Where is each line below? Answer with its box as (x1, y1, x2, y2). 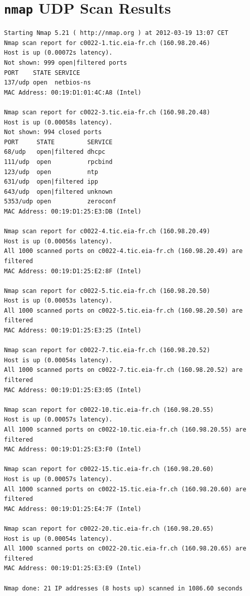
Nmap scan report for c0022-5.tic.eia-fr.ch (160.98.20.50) (4, 287, 211, 294)
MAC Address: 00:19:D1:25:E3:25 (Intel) (4, 327, 142, 334)
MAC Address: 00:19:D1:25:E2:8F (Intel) (4, 267, 142, 275)
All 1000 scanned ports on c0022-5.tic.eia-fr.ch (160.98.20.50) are (4, 307, 243, 314)
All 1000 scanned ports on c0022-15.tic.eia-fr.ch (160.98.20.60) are (4, 485, 246, 493)
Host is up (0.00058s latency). (4, 118, 113, 126)
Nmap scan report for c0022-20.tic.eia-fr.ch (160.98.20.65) (4, 525, 214, 532)
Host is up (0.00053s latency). (4, 297, 113, 305)
